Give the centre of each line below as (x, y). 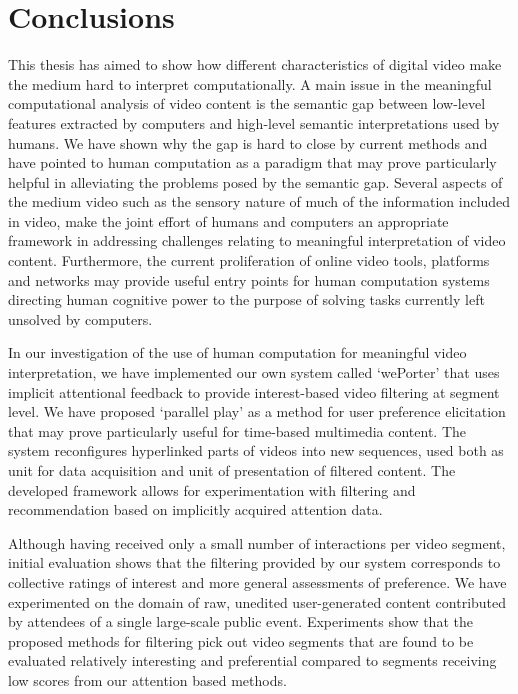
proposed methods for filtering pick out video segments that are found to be (241, 640)
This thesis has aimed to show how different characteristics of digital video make (255, 64)
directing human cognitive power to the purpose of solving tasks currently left (246, 299)
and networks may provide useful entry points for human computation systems (249, 279)
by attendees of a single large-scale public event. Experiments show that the (240, 621)
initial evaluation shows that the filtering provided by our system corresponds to (254, 562)
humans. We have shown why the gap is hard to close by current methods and (248, 142)
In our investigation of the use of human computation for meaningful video (237, 352)
